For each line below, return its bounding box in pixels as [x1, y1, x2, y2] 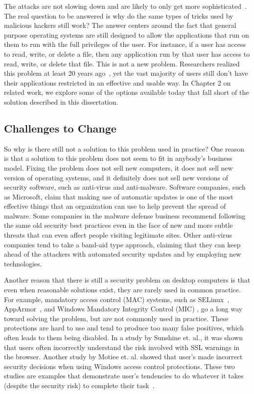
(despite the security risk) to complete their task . [4, 380, 155, 390]
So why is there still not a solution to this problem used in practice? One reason [4, 143, 244, 153]
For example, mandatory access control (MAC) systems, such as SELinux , [4, 294, 230, 304]
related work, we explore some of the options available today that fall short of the [4, 87, 249, 97]
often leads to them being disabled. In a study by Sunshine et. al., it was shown [4, 332, 243, 343]
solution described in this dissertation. [4, 96, 118, 107]
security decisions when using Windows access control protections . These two [4, 361, 235, 371]
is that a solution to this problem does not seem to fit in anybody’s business [4, 153, 232, 163]
